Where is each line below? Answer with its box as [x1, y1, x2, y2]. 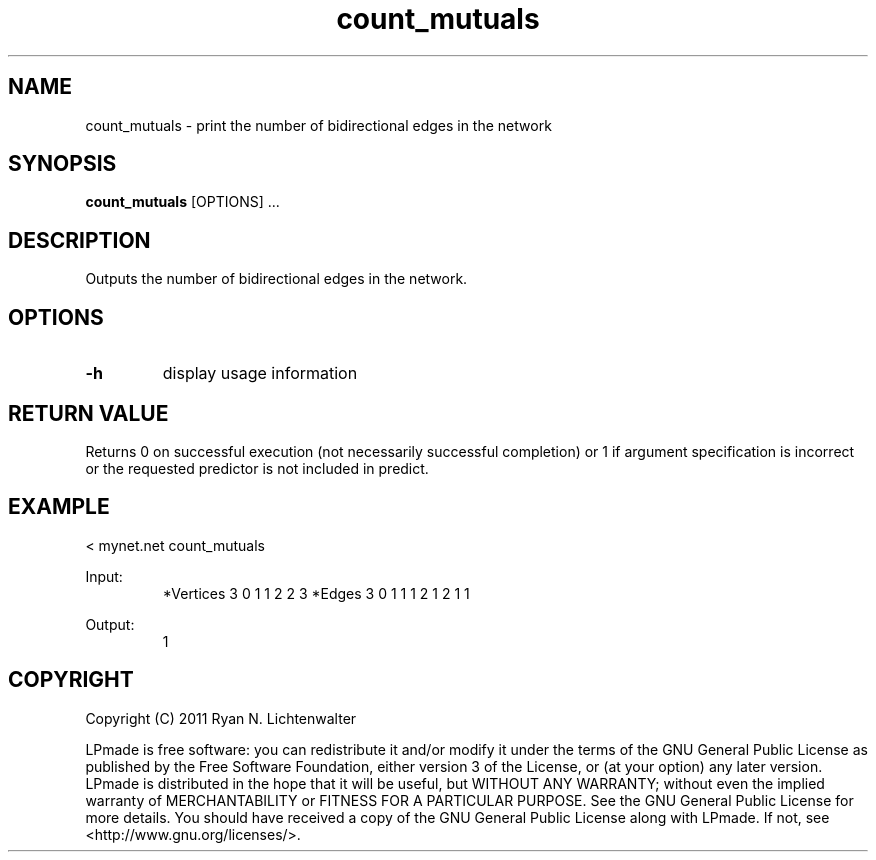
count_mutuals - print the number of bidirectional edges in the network [85, 116, 552, 134]
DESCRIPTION [8, 227, 151, 253]
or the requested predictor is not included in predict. [85, 459, 429, 477]
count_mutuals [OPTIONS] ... [85, 193, 280, 211]
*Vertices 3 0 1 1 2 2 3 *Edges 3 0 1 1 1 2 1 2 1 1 [162, 584, 470, 602]
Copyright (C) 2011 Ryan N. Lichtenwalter [85, 709, 357, 727]
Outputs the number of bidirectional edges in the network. [85, 270, 468, 288]
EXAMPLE [8, 494, 110, 520]
